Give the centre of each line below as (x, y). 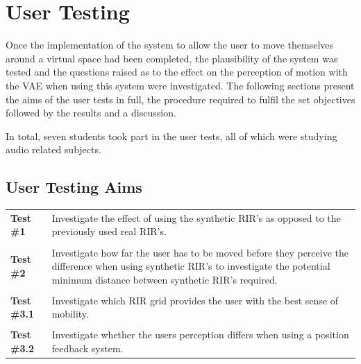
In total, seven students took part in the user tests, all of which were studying (171, 136)
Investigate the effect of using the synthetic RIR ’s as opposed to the (196, 217)
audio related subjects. (53, 149)
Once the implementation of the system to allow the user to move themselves (170, 45)
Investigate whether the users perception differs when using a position (200, 335)
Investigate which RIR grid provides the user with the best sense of (195, 300)
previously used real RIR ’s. (109, 231)
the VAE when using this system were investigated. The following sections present (180, 85)
